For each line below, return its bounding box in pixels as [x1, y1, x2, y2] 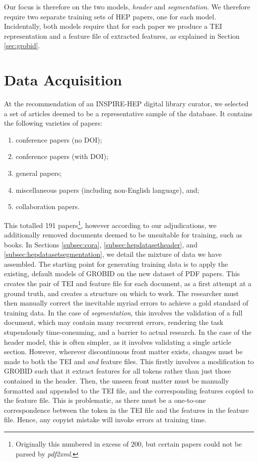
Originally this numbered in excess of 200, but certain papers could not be [15, 438, 242, 449]
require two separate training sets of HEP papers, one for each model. [4, 11, 216, 21]
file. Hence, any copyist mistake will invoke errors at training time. [4, 414, 206, 425]
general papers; [15, 168, 62, 178]
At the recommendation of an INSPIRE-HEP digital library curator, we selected [4, 98, 249, 109]
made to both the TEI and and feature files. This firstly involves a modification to [4, 356, 254, 366]
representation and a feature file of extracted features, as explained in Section [4, 30, 240, 41]
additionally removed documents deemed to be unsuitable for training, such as [4, 230, 242, 240]
